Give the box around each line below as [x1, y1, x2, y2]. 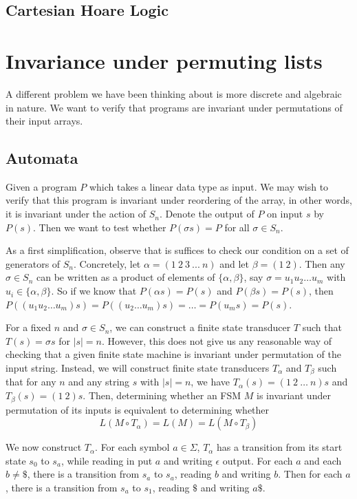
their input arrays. [6, 114, 83, 128]
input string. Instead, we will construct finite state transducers [6, 361, 270, 375]
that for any [6, 374, 56, 389]
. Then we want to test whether [33, 220, 166, 234]
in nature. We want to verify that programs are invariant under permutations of [6, 100, 343, 114]
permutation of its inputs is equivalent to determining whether [6, 402, 270, 416]
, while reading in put [61, 453, 153, 467]
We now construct [6, 440, 82, 454]
